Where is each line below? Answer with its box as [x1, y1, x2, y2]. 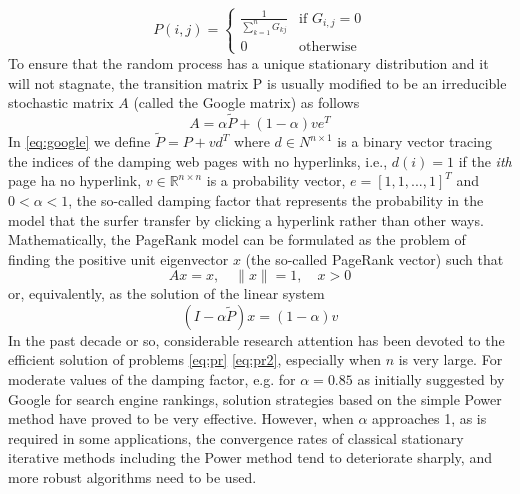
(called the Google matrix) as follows [133, 92, 360, 113]
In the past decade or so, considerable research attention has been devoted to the [8, 329, 505, 350]
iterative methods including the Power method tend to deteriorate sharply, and [8, 447, 492, 468]
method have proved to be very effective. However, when [8, 408, 354, 429]
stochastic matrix [8, 92, 114, 113]
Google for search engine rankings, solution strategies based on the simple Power [8, 388, 502, 409]
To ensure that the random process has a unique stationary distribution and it [8, 52, 489, 73]
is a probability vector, [206, 170, 346, 191]
